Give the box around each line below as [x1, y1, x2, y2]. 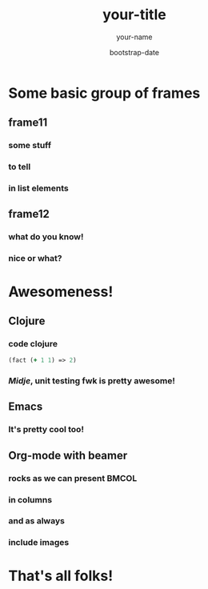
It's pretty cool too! [8, 424, 84, 435]
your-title [102, 6, 166, 24]
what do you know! [8, 231, 84, 242]
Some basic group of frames [8, 84, 201, 102]
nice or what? [8, 253, 62, 264]
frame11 [8, 116, 48, 130]
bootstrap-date [109, 47, 160, 57]
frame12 [8, 207, 50, 221]
